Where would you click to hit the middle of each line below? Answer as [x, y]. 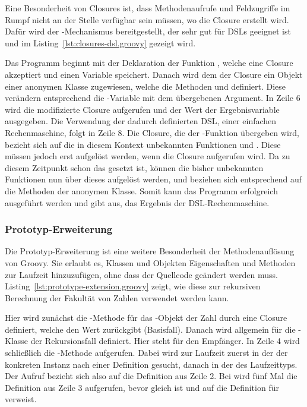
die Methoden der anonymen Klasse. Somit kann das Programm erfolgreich [141, 190]
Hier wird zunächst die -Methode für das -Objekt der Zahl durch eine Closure [146, 318]
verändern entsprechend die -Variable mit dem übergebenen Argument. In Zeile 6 [153, 98]
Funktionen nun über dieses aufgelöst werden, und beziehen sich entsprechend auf [153, 179]
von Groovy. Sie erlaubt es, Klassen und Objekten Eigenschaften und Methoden [150, 262]
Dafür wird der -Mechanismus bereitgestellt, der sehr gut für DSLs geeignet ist [148, 31]
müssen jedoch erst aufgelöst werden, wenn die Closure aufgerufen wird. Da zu [148, 156]
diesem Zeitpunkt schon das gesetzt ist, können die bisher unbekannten [134, 167]
